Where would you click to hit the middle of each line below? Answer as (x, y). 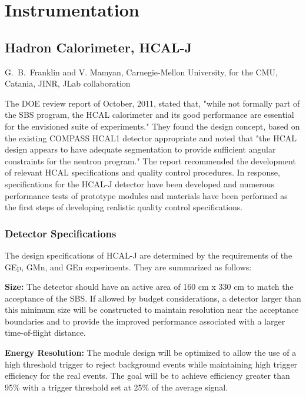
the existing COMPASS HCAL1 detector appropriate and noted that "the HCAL (151, 138)
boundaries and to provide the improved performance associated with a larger (145, 321)
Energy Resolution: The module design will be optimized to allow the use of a (151, 353)
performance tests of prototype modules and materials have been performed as (146, 195)
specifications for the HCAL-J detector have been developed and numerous (140, 183)
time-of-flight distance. (45, 333)
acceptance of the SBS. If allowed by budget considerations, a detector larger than (153, 298)
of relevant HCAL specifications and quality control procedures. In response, (142, 172)
